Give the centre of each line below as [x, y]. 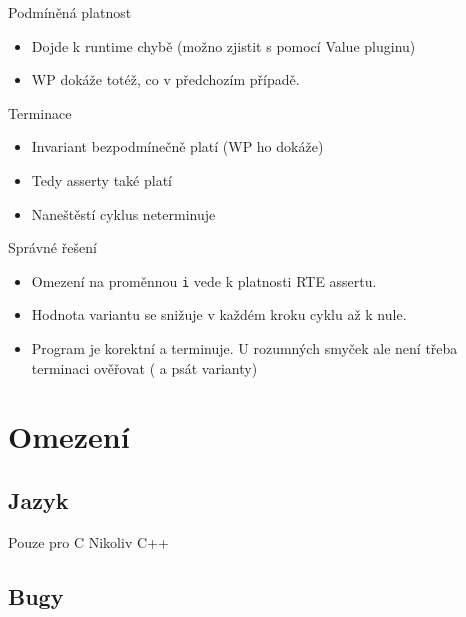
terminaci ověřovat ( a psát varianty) [144, 367]
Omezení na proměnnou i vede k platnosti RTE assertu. [204, 280]
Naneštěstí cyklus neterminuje [123, 213]
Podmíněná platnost [70, 12]
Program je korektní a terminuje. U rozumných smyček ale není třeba [244, 348]
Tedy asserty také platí [101, 179]
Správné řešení [52, 247]
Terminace [40, 112]
